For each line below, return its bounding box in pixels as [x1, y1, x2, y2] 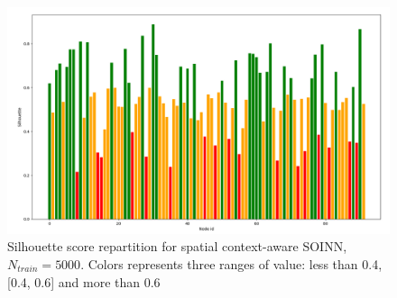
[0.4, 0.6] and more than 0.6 [7, 272, 161, 291]
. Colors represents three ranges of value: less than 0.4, [80, 254, 383, 273]
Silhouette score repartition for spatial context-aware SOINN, [7, 237, 347, 256]
